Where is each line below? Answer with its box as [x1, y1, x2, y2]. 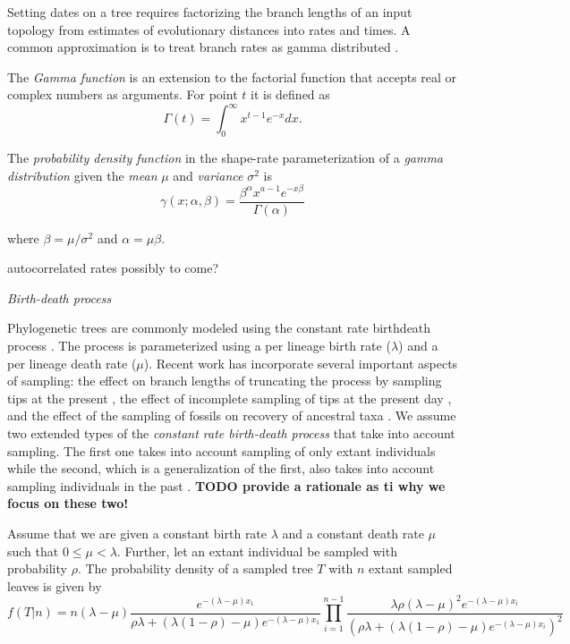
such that [7, 541, 59, 560]
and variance [173, 165, 243, 184]
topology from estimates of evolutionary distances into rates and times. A [7, 20, 411, 38]
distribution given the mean [7, 165, 157, 184]
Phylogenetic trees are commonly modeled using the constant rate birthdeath [7, 318, 431, 337]
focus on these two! [7, 494, 129, 513]
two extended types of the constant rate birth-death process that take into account [7, 423, 455, 442]
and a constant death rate [282, 523, 424, 542]
